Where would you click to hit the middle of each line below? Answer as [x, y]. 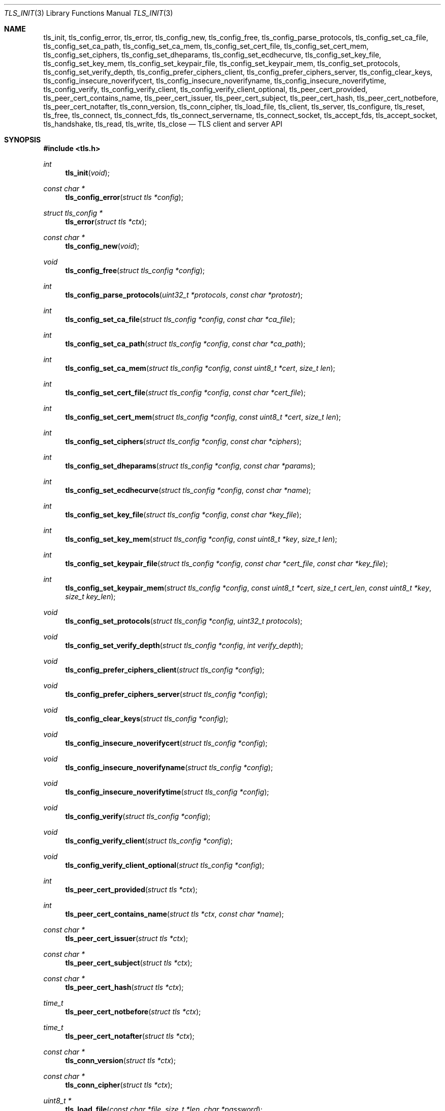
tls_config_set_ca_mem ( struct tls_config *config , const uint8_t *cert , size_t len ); [200, 368]
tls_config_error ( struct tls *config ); [124, 197]
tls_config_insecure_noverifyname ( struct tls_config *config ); [169, 767]
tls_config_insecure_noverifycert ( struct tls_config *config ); [166, 743]
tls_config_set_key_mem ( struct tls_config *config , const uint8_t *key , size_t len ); [201, 539]
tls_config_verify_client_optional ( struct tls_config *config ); [165, 865]
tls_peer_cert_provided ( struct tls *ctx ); [131, 889]
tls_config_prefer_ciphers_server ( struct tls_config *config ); [166, 694]
